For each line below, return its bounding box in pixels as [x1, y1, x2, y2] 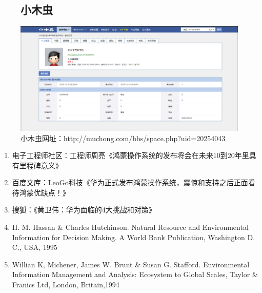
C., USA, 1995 [12, 242, 57, 252]
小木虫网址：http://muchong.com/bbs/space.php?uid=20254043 [21, 132, 226, 143]
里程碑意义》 [19, 160, 63, 170]
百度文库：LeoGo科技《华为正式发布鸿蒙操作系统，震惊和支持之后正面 [12, 177, 248, 188]
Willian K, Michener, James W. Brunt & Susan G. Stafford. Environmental [12, 259, 250, 269]
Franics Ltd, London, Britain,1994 [12, 279, 119, 290]
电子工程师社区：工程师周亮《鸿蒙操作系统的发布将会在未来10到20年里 [12, 150, 249, 161]
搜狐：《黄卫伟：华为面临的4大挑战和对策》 [12, 204, 156, 215]
